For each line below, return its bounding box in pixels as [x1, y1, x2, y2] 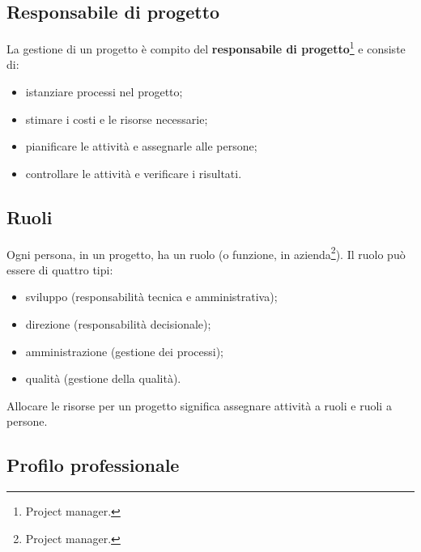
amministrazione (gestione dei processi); [25, 342, 223, 359]
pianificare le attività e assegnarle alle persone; [25, 138, 257, 155]
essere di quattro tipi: [6, 261, 113, 278]
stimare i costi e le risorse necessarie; [25, 110, 208, 127]
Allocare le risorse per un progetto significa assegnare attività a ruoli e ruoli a [6, 397, 392, 414]
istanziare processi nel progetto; [25, 83, 183, 100]
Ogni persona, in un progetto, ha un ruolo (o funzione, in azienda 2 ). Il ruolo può [6, 243, 406, 262]
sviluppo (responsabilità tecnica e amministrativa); [25, 288, 278, 305]
